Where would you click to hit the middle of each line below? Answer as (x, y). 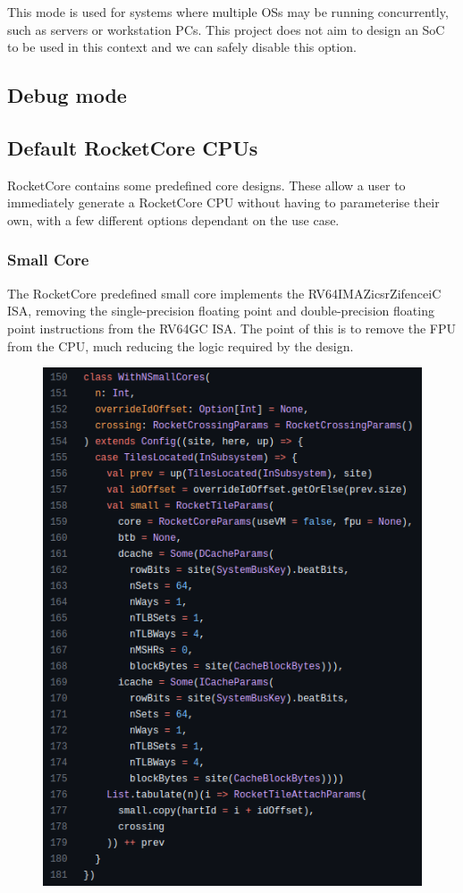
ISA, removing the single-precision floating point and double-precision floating (221, 311)
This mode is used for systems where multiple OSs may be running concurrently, (228, 12)
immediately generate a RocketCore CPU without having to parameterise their (223, 202)
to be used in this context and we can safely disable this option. (182, 47)
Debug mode (67, 95)
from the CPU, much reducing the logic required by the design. (181, 345)
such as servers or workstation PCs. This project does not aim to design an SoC (226, 29)
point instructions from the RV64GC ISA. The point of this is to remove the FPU (231, 328)
